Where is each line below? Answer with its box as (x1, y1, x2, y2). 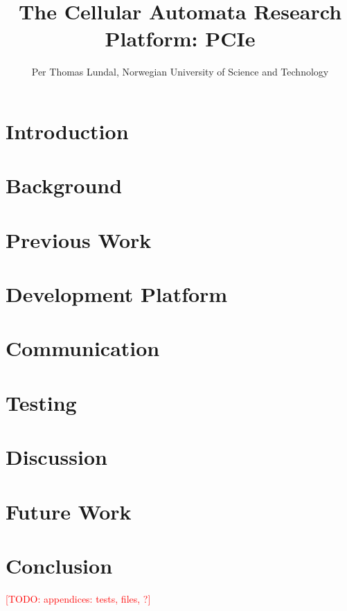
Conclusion (6, 551, 113, 579)
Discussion (6, 443, 107, 471)
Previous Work (6, 225, 152, 254)
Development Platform (6, 280, 228, 308)
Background (6, 171, 123, 200)
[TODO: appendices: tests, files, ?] (6, 591, 151, 605)
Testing (6, 388, 77, 416)
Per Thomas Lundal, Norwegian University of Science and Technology (31, 64, 329, 79)
